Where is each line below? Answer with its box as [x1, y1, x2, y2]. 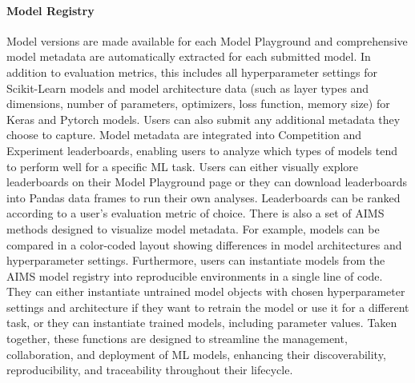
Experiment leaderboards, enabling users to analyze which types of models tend [6, 142, 398, 158]
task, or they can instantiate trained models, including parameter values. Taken [6, 314, 397, 331]
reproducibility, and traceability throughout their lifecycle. [6, 361, 293, 378]
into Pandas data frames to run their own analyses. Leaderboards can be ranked [6, 189, 401, 205]
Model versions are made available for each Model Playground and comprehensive [6, 32, 408, 49]
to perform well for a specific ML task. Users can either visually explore [6, 158, 359, 174]
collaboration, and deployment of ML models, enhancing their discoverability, [6, 345, 386, 362]
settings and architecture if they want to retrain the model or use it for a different [6, 298, 409, 315]
